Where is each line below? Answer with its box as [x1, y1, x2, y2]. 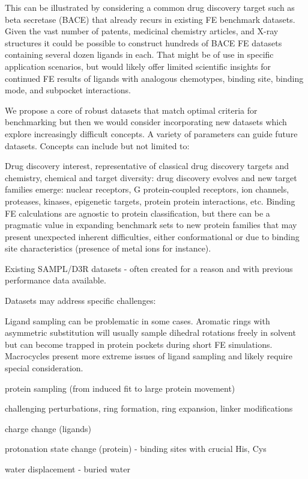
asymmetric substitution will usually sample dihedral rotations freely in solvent [5, 326, 296, 339]
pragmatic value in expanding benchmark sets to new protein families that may [5, 218, 297, 231]
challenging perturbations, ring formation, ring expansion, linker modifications [5, 402, 293, 415]
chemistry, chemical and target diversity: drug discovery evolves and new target [5, 171, 297, 184]
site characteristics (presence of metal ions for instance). [5, 242, 211, 255]
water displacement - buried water [5, 463, 131, 475]
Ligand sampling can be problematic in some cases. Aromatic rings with [5, 314, 270, 327]
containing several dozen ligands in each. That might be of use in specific [5, 48, 274, 61]
